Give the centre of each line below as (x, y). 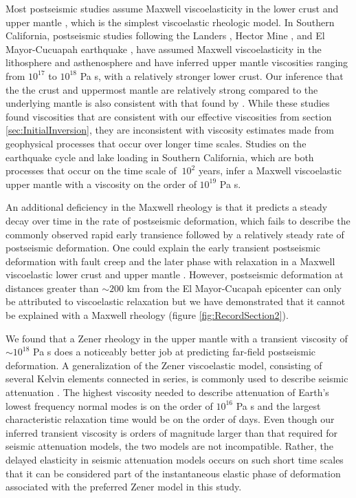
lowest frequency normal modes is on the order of (109, 405)
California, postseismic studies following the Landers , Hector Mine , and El (165, 35)
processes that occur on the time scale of (91, 170)
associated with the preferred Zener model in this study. (124, 487)
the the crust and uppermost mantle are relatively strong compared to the (162, 89)
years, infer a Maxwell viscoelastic (270, 170)
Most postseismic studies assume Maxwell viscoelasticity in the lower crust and (172, 8)
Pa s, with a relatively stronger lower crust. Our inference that (212, 75)
